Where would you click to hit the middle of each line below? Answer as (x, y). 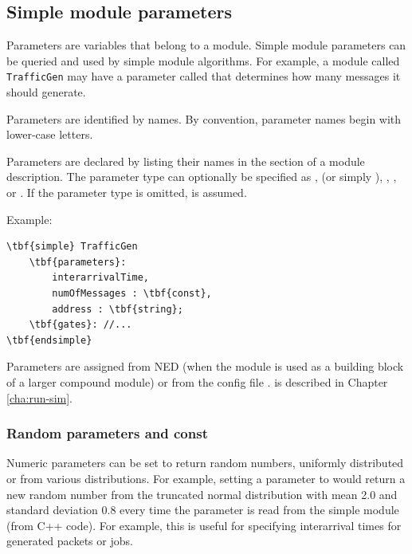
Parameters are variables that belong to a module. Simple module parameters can (206, 45)
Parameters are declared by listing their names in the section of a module (186, 161)
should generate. (46, 92)
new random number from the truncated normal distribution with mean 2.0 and (202, 494)
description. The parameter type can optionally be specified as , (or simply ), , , (202, 177)
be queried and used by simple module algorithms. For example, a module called (203, 60)
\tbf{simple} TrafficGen (72, 247)
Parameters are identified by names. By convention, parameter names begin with (204, 118)
